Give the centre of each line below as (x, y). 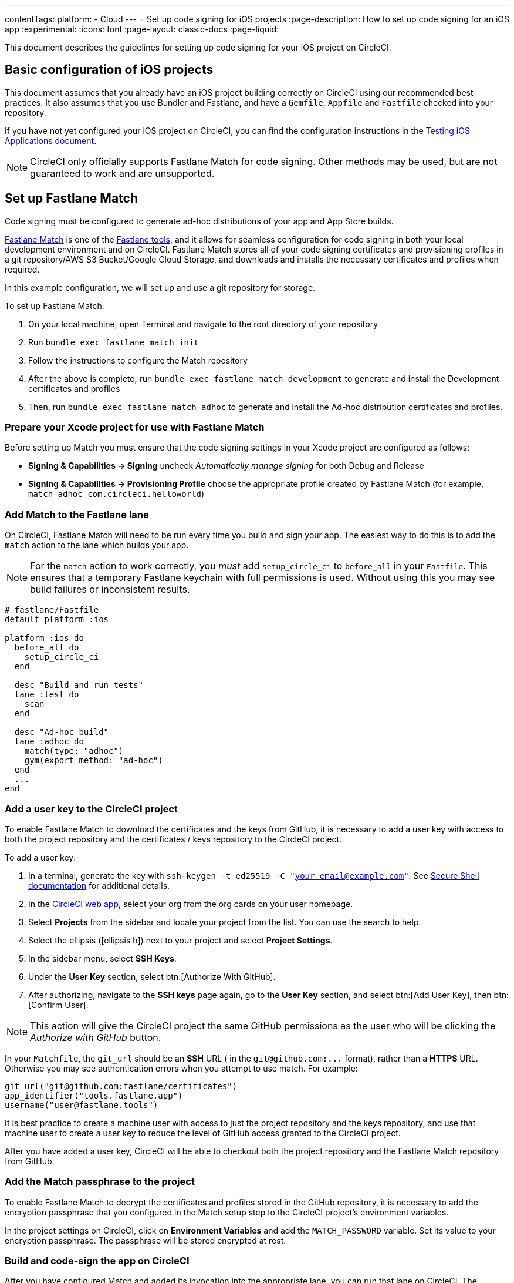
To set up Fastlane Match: (55, 305)
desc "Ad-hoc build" (62, 732)
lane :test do (47, 695)
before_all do (47, 648)
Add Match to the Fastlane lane (77, 514)
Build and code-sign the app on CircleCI (97, 1261)
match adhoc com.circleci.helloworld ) (116, 494)
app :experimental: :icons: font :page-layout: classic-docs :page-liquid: (142, 29)
